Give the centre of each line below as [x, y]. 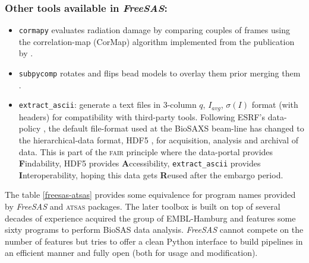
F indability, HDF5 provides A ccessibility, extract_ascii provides [140, 163]
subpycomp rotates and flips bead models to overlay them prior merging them [160, 73]
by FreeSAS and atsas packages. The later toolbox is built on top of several [143, 206]
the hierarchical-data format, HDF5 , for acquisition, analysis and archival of [159, 139]
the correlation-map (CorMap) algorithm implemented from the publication [157, 41]
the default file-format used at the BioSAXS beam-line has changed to [176, 128]
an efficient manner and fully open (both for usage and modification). [131, 253]
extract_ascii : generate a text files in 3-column [108, 105]
